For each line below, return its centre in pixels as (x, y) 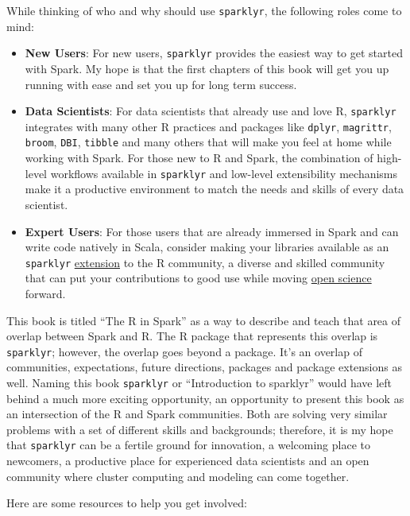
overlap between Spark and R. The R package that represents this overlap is (192, 336)
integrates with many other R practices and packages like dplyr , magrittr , (208, 126)
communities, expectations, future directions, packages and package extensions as (204, 367)
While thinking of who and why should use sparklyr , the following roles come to (204, 10)
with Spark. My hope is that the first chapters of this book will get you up (207, 68)
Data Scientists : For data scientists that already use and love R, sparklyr (211, 111)
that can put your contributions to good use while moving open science (198, 278)
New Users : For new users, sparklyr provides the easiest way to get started (214, 53)
